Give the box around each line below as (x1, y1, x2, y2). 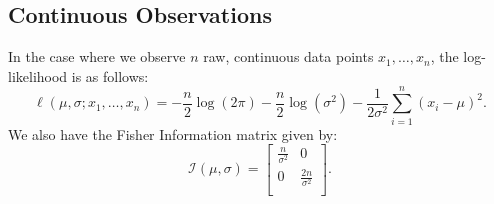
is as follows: (71, 65, 149, 86)
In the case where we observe (8, 46, 186, 67)
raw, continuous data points (203, 46, 374, 67)
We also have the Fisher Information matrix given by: (8, 123, 338, 144)
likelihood (8, 65, 68, 86)
